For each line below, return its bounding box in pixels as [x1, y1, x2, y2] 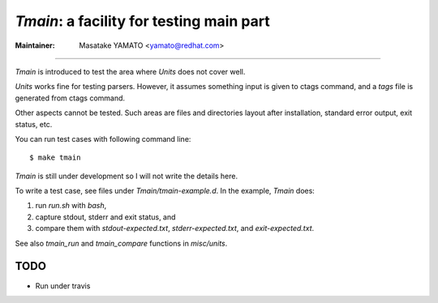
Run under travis [35, 280, 91, 291]
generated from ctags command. [15, 93, 126, 103]
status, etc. [15, 119, 53, 129]
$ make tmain [29, 153, 81, 162]
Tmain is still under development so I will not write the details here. [15, 171, 238, 181]
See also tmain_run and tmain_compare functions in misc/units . [15, 238, 228, 248]
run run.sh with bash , [35, 201, 107, 211]
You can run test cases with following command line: [15, 134, 191, 143]
